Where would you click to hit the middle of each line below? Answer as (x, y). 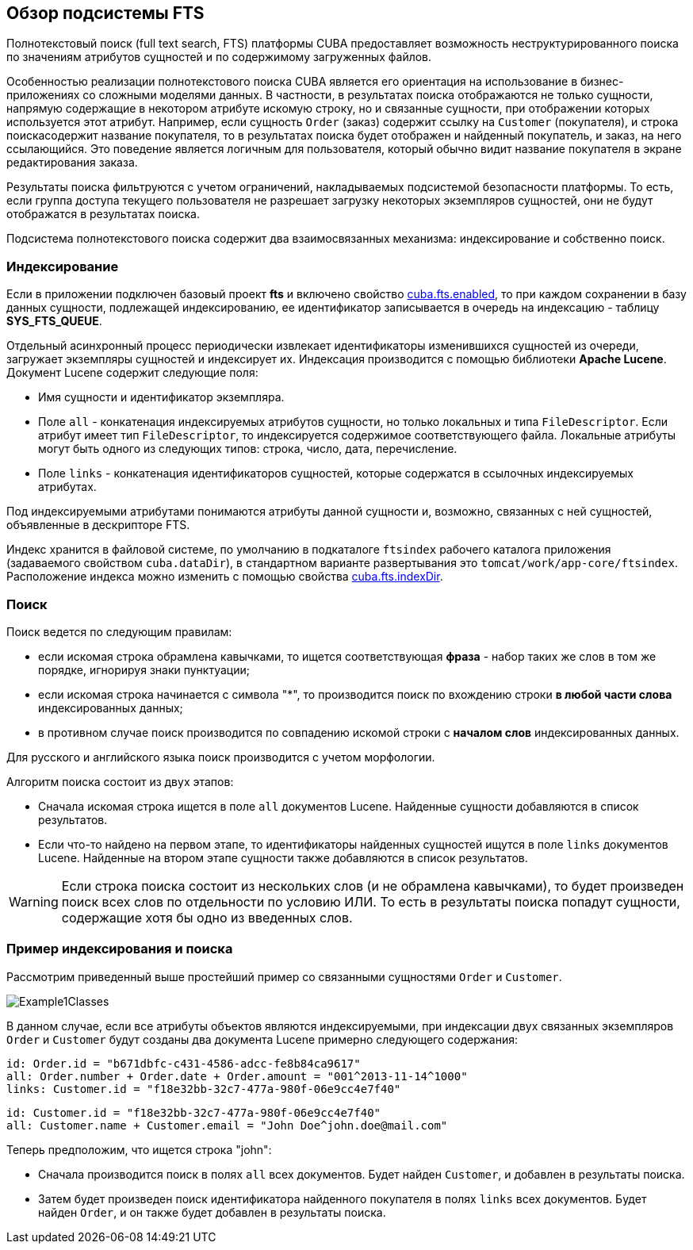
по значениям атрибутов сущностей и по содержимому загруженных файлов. (219, 57)
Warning (34, 901)
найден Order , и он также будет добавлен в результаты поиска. (212, 1212)
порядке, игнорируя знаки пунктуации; (144, 669)
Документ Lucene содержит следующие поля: (132, 373)
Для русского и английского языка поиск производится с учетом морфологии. (221, 757)
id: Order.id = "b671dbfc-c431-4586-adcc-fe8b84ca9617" (184, 1063)
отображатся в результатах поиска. (103, 214)
